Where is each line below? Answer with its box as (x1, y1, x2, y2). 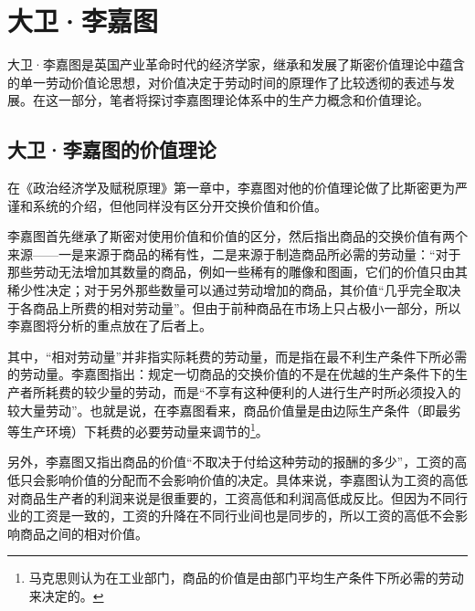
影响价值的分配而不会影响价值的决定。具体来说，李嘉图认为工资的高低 (45, 470, 468, 490)
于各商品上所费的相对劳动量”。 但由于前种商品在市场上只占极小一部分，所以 (7, 298, 461, 317)
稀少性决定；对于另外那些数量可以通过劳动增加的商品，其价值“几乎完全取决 (7, 280, 461, 300)
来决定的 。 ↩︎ (28, 586, 104, 606)
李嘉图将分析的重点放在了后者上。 (7, 316, 212, 335)
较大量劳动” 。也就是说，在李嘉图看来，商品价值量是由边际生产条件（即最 (7, 400, 449, 419)
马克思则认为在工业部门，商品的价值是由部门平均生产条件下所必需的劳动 (28, 568, 464, 587)
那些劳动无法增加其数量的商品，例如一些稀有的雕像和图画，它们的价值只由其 (7, 262, 468, 281)
